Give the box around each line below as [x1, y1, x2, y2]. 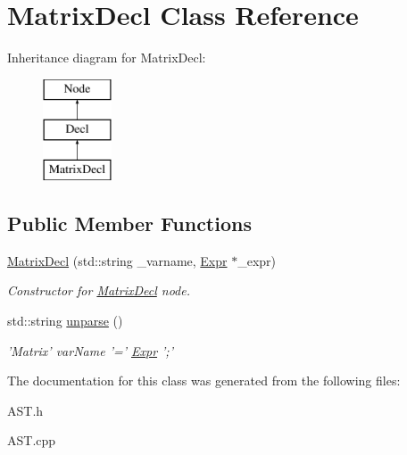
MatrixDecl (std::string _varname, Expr [7, 251, 228, 269]
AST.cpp [7, 431, 56, 450]
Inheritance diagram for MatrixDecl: [7, 48, 206, 67]
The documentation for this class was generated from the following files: [7, 371, 401, 390]
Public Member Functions [7, 210, 252, 237]
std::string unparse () [7, 311, 123, 330]
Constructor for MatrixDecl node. [7, 281, 190, 300]
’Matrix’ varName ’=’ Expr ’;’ [7, 341, 173, 360]
